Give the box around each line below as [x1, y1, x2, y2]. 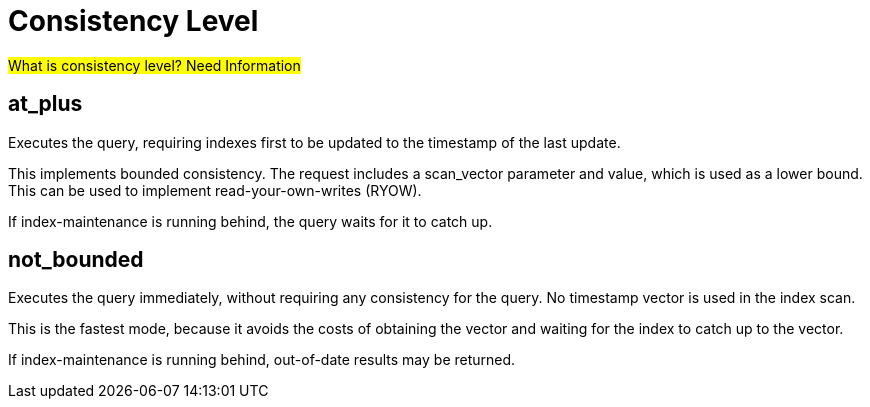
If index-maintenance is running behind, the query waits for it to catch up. [8, 212, 493, 230]
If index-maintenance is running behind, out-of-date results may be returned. [8, 351, 516, 369]
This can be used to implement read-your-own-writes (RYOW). [8, 181, 422, 199]
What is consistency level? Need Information [8, 56, 301, 74]
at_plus [8, 91, 83, 117]
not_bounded [8, 247, 144, 273]
